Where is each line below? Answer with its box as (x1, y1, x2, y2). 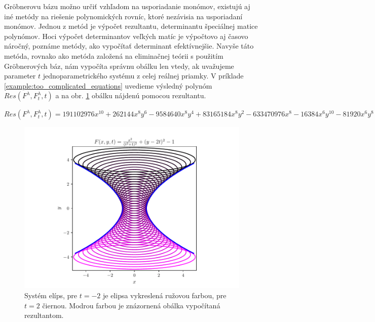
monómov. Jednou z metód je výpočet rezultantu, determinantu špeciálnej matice (4, 21, 258, 31)
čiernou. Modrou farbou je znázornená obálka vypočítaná (42, 300, 220, 310)
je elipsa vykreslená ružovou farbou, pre (102, 290, 227, 300)
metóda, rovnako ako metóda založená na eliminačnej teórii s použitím (4, 50, 223, 61)
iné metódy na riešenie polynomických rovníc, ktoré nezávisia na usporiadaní (4, 11, 243, 21)
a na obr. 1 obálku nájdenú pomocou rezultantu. (55, 90, 206, 101)
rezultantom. (24, 310, 64, 320)
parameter (4, 70, 36, 81)
